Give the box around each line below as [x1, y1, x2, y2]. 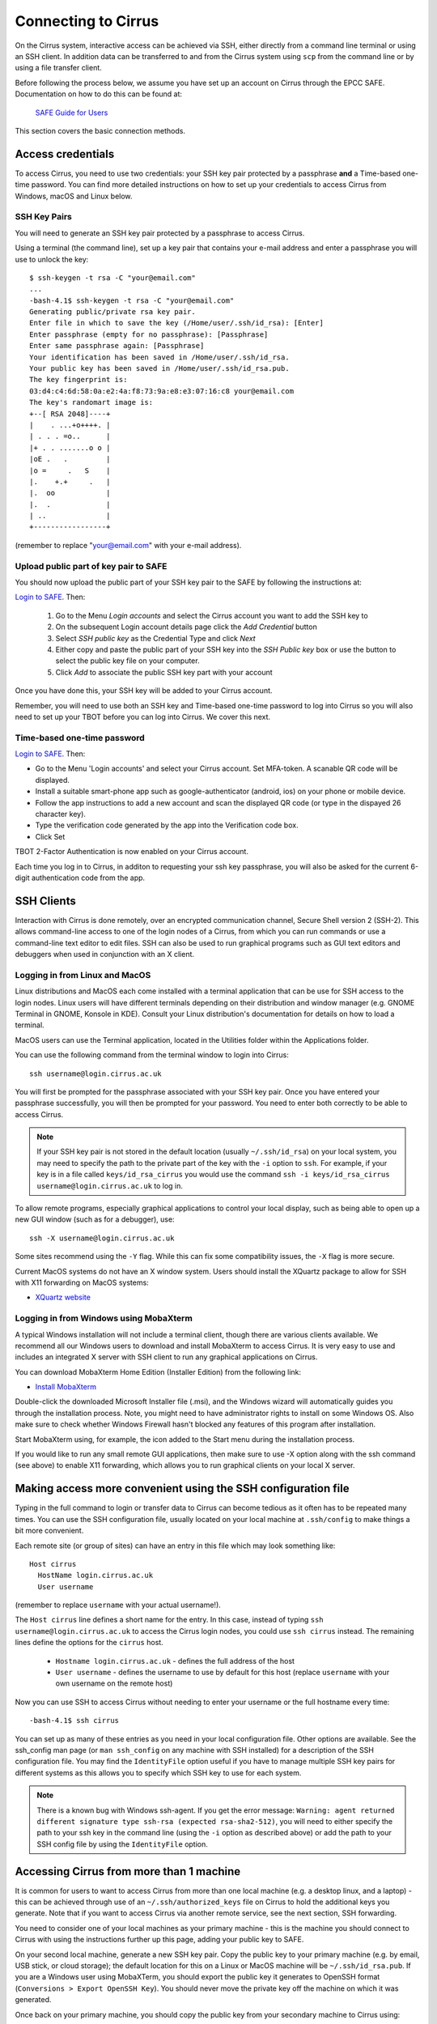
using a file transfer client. [15, 63, 103, 73]
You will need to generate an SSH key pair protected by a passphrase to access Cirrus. [15, 227, 305, 238]
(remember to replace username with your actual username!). [15, 1600, 222, 1610]
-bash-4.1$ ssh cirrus [29, 1716, 120, 1725]
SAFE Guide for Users [35, 108, 108, 117]
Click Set [35, 831, 66, 841]
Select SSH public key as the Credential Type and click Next [55, 633, 256, 643]
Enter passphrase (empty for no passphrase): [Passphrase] [29, 330, 269, 339]
